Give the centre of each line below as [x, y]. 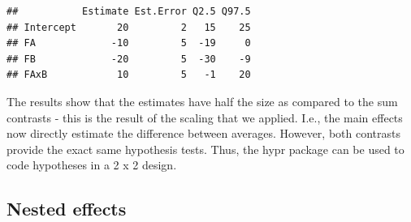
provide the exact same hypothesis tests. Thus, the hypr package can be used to [205, 149]
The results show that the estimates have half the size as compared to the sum [202, 101]
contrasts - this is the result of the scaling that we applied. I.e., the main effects [205, 117]
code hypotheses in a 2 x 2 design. [92, 165]
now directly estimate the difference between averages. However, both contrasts [203, 133]
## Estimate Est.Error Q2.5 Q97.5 [129, 11]
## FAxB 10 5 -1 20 [129, 75]
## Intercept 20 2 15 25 [129, 27]
